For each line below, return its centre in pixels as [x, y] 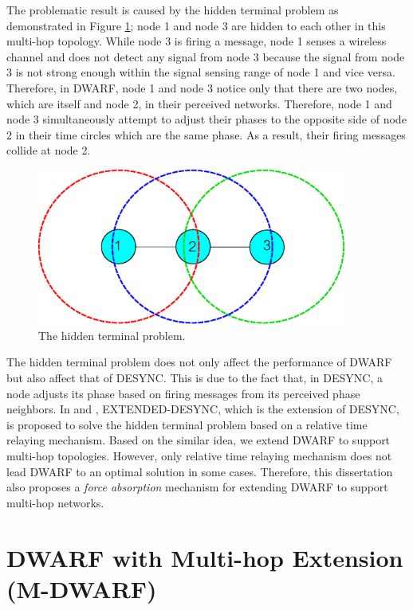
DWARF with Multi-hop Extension [205, 557]
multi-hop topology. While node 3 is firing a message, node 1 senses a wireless [197, 41]
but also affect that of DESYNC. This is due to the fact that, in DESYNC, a [195, 377]
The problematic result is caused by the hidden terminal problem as [173, 10]
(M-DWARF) [82, 588]
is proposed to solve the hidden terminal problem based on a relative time [187, 424]
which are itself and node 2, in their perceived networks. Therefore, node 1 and [199, 103]
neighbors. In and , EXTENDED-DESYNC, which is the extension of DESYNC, [203, 409]
